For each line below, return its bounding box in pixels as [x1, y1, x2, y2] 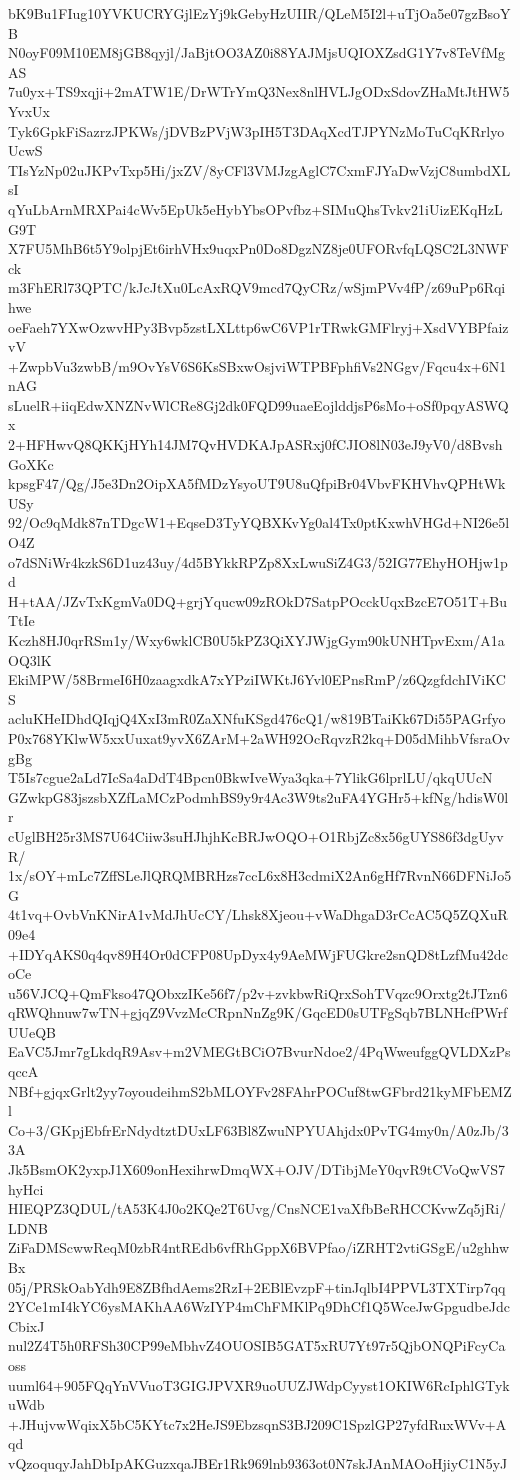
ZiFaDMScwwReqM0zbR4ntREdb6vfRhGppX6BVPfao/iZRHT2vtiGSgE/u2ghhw [8, 1237, 509, 1258]
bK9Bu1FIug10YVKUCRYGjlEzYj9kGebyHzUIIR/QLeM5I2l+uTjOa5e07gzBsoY [8, 3, 511, 23]
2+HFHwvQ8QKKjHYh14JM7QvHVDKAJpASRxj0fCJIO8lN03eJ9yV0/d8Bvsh [8, 434, 503, 455]
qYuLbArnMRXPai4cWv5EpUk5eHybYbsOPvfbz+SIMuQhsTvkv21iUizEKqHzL [8, 198, 503, 219]
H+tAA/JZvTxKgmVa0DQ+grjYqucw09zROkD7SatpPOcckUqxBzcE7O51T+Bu [8, 590, 508, 611]
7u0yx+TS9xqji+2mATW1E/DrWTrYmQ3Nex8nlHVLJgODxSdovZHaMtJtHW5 [8, 81, 510, 102]
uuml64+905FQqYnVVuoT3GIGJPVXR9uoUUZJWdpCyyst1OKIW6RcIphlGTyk [8, 1374, 510, 1395]
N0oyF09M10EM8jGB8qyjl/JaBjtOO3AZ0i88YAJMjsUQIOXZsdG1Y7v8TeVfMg [8, 42, 506, 63]
